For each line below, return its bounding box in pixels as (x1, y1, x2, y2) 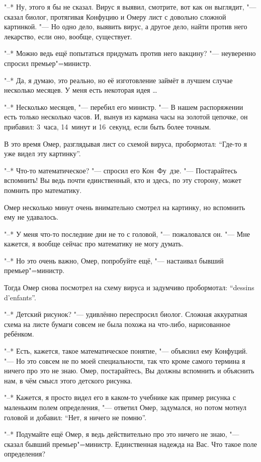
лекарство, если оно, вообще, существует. (4, 31, 132, 41)
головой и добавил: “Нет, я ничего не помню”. (4, 412, 147, 422)
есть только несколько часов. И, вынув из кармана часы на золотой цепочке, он (4, 111, 248, 122)
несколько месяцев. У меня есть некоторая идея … (4, 85, 157, 95)
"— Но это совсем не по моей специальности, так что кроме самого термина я (4, 355, 245, 366)
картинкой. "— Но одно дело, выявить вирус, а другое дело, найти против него (4, 21, 247, 32)
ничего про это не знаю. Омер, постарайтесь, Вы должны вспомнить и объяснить (4, 365, 254, 376)
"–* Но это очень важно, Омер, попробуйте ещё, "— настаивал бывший (4, 255, 224, 266)
